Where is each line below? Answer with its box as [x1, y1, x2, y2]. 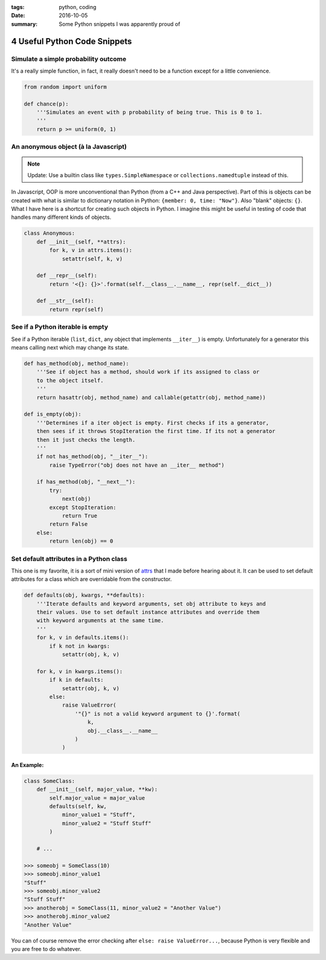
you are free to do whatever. [11, 945, 81, 952]
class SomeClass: [24, 777, 75, 784]
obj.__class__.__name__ [88, 727, 158, 734]
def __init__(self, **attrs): [36, 238, 126, 245]
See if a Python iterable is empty [11, 323, 109, 331]
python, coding [59, 4, 97, 10]
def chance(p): [24, 100, 69, 107]
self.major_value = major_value [49, 794, 145, 801]
